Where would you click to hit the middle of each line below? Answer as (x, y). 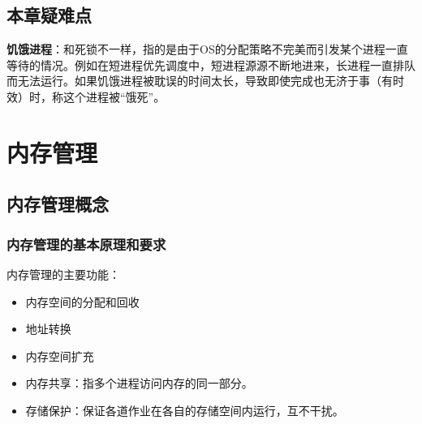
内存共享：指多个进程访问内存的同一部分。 (139, 383)
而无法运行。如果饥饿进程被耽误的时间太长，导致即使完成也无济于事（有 (200, 81)
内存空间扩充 (60, 355)
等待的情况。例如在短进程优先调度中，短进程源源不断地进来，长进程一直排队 (211, 64)
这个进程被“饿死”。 (114, 96)
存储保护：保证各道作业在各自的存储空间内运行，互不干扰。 (185, 410)
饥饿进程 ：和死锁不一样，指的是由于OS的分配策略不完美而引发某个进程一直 (207, 49)
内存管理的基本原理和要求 (86, 244)
